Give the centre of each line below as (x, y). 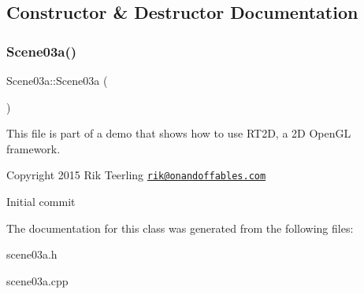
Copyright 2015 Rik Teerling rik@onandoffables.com (136, 175)
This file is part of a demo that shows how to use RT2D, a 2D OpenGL (179, 133)
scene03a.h (32, 254)
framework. (33, 148)
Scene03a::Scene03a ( (57, 80)
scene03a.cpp (37, 280)
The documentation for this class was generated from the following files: (180, 228)
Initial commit (41, 202)
